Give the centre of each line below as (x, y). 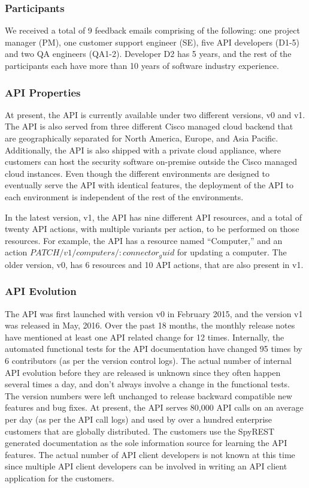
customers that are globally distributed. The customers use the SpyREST (140, 431)
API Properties (43, 92)
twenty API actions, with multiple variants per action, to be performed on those (152, 229)
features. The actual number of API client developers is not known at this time (150, 454)
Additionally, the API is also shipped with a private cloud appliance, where (143, 150)
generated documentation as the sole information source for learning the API (146, 443)
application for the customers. (60, 478)
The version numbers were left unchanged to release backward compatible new (149, 395)
